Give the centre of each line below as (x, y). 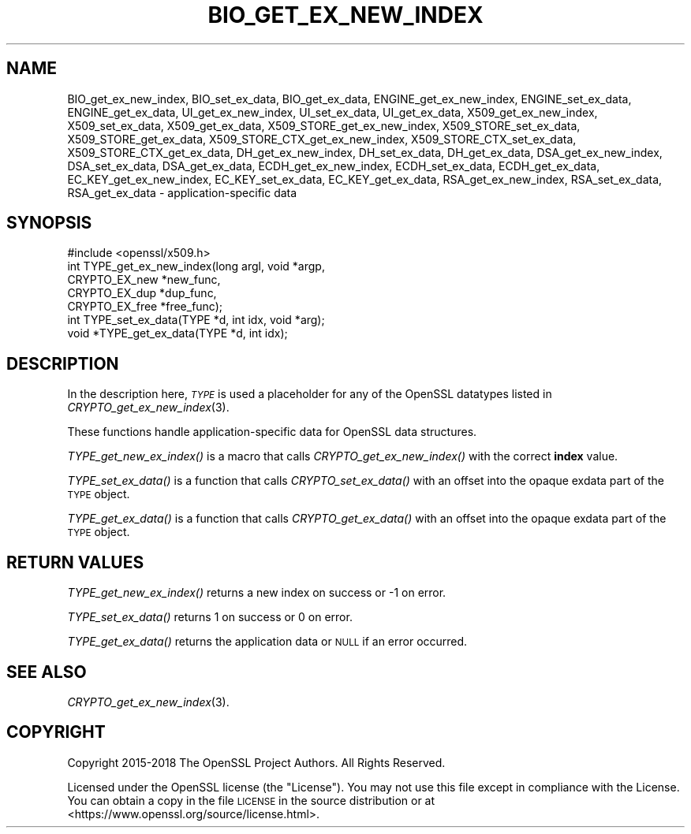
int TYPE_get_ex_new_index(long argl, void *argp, (196, 266)
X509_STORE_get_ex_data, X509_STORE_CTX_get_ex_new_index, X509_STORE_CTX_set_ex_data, (322, 139)
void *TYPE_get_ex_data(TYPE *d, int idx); (177, 333)
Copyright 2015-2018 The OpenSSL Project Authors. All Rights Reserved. (256, 762)
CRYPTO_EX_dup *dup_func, (142, 293)
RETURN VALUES (75, 562)
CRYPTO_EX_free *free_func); (145, 307)
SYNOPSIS (49, 223)
